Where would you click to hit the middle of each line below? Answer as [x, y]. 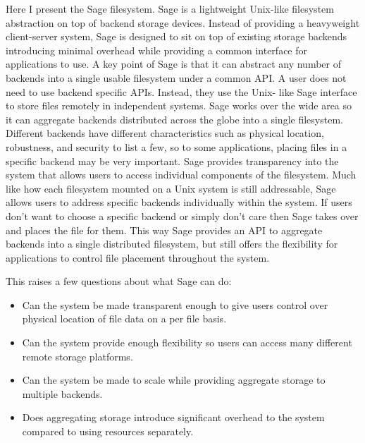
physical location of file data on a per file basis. [124, 318]
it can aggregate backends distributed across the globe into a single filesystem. [174, 119]
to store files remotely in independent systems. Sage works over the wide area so [179, 105]
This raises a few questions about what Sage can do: [119, 281]
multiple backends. [62, 393]
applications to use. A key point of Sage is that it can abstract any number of [173, 64]
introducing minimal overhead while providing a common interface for [157, 50]
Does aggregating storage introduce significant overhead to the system [173, 417]
